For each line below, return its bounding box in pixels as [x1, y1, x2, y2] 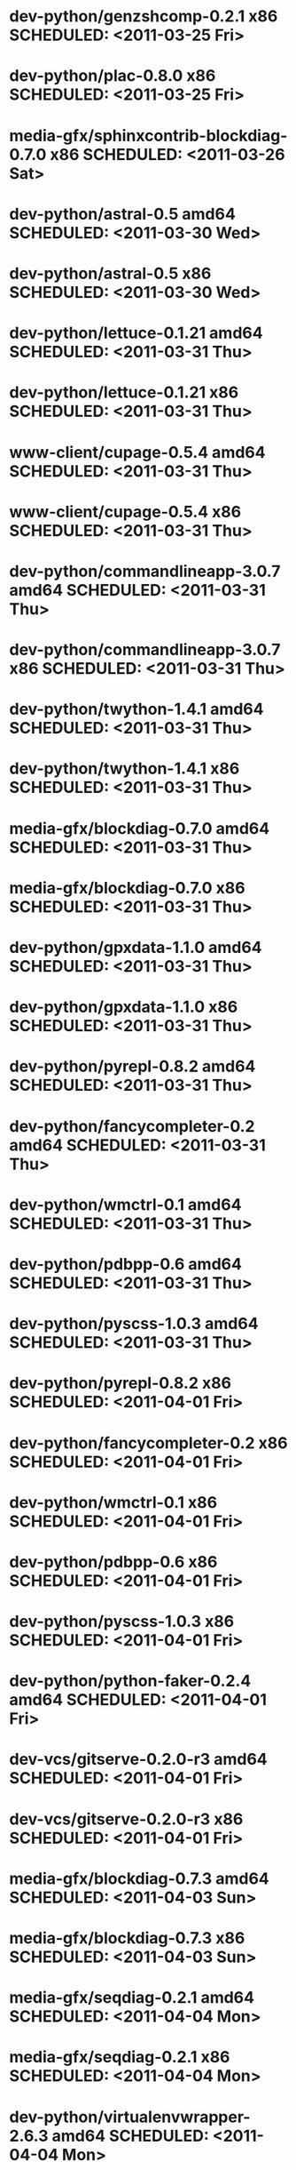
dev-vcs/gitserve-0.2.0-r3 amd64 [9, 1750, 268, 1770]
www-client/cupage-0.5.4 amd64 [9, 442, 266, 462]
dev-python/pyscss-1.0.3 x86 [9, 1612, 235, 1632]
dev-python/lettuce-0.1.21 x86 [9, 382, 239, 403]
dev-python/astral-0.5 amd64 [9, 204, 237, 224]
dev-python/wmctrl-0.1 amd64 [9, 1194, 242, 1214]
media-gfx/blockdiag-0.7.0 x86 [9, 877, 245, 898]
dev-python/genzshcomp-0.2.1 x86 [9, 6, 278, 27]
